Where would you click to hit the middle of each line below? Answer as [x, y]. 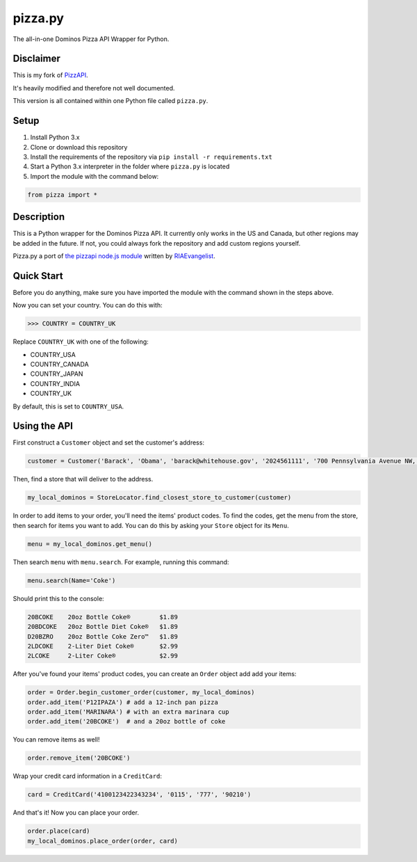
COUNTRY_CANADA [60, 365]
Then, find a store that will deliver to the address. [83, 479]
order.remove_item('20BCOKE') [79, 758]
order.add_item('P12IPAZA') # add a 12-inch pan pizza [123, 702]
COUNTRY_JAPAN [57, 374]
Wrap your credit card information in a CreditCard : [88, 776]
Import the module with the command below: [95, 176]
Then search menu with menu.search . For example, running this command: [121, 562]
